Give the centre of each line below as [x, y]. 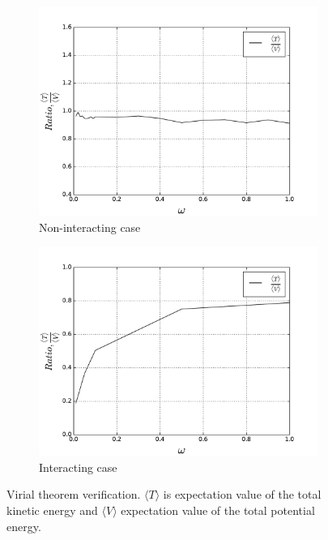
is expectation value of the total [242, 494]
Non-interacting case [90, 227]
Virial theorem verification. [74, 494]
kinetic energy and [52, 510]
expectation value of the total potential [218, 510]
